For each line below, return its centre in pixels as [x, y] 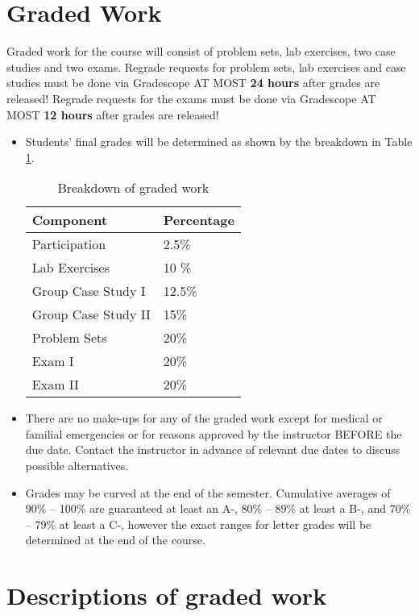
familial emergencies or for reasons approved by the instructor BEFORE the [214, 433]
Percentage [199, 220]
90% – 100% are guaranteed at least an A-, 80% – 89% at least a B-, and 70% [218, 508]
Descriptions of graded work [167, 595]
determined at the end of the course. [115, 540]
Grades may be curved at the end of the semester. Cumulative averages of [208, 492]
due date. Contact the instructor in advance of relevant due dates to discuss [213, 450]
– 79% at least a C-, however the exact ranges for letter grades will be [198, 524]
